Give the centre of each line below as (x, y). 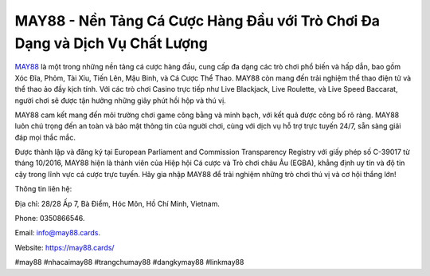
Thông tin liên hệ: (43, 189)
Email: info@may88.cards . (58, 233)
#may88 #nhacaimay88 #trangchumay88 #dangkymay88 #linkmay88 (129, 262)
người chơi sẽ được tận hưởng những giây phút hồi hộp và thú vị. (120, 101)
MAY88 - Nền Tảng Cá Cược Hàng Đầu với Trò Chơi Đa (197, 21)
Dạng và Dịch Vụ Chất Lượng (111, 43)
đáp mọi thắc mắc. (45, 137)
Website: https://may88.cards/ (64, 247)
